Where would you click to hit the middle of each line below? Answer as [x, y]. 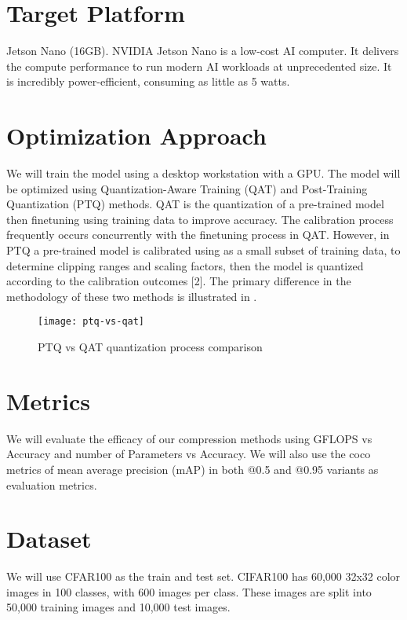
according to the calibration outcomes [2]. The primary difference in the [179, 281]
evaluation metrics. [52, 484]
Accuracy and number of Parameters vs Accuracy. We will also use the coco [189, 454]
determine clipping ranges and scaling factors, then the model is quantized [185, 265]
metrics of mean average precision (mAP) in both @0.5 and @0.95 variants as [193, 469]
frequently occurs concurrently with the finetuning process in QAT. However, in [198, 235]
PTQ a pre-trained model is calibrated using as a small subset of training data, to [203, 250]
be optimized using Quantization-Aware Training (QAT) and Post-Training [187, 188]
